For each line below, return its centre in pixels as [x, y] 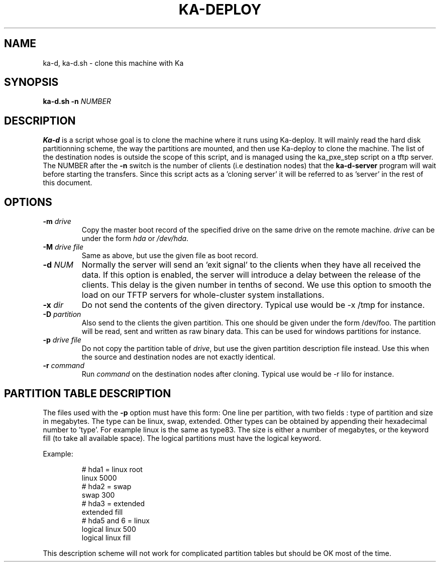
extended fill [102, 512]
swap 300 [98, 495]
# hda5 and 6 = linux [116, 520]
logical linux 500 [109, 529]
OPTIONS [28, 202]
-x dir [53, 305]
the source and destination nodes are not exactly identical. [179, 357]
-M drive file [63, 247]
